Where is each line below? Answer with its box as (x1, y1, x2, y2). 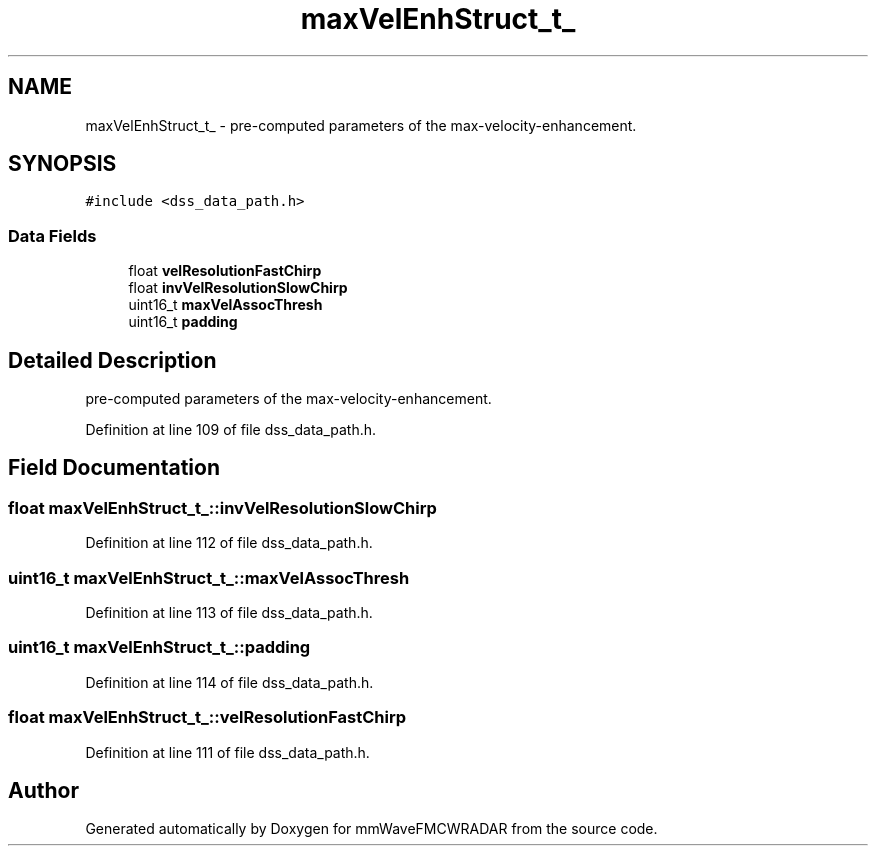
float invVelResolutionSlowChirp (128, 279, 348, 297)
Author (8, 777, 79, 803)
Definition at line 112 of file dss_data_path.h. (85, 534, 373, 552)
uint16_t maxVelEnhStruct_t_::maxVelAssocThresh (8, 567, 410, 588)
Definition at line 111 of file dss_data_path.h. (85, 743, 370, 761)
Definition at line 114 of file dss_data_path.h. (85, 673, 374, 691)
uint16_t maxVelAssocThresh (128, 296, 323, 314)
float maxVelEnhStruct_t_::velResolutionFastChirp (8, 707, 407, 728)
